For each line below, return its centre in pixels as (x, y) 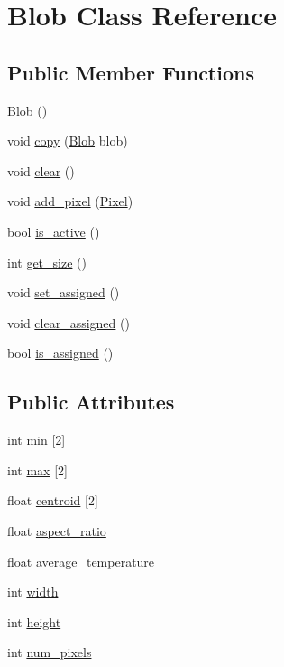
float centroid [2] (53, 500)
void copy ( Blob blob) (68, 141)
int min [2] (37, 440)
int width (33, 592)
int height (34, 621)
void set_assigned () (64, 292)
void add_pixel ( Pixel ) (70, 201)
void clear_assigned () (69, 322)
